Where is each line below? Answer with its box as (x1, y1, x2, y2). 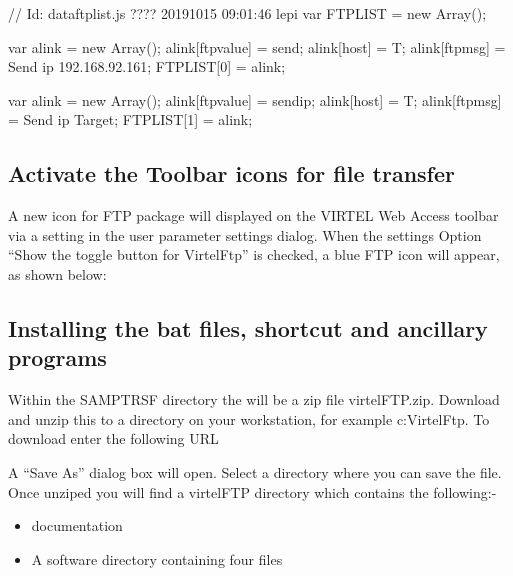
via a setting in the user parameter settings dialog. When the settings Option (8, 224, 482, 245)
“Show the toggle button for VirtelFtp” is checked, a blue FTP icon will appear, (8, 244, 500, 265)
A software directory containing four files (31, 548, 283, 569)
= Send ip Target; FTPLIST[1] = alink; (8, 109, 253, 130)
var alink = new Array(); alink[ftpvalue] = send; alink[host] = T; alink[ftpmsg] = (8, 36, 506, 57)
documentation (31, 515, 123, 536)
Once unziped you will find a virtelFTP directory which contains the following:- (8, 481, 497, 502)
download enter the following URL (8, 428, 219, 449)
